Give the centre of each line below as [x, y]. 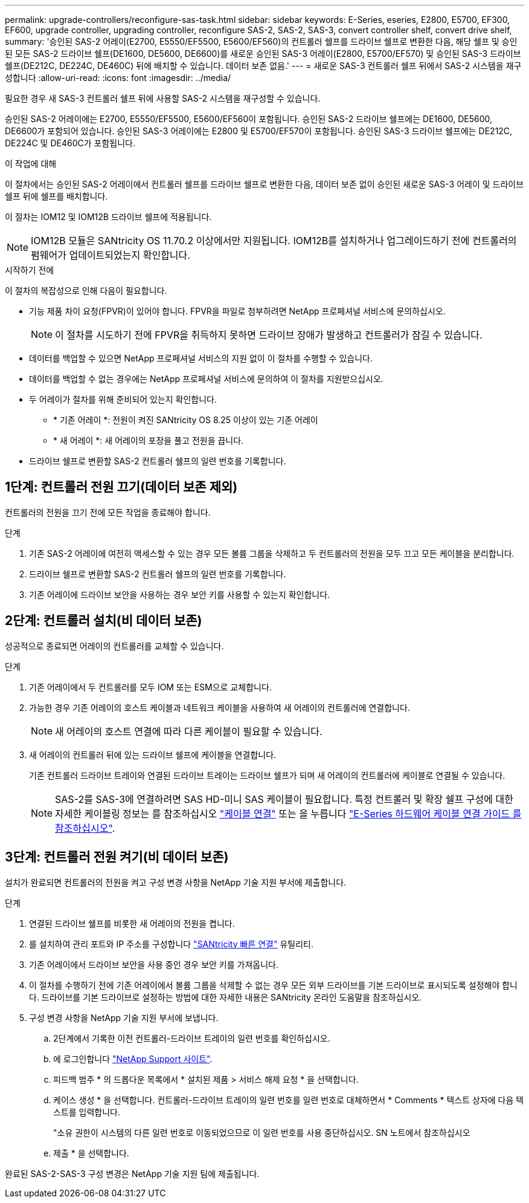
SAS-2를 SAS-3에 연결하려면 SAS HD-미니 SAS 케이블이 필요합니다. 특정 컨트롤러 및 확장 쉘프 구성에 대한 [284, 799]
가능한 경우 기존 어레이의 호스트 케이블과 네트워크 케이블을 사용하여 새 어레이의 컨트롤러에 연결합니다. [220, 707]
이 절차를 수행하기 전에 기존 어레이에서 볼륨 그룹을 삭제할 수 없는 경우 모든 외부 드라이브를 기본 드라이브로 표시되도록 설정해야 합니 [273, 985]
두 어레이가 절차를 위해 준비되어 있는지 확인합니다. [123, 399]
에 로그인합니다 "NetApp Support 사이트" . [133, 1059]
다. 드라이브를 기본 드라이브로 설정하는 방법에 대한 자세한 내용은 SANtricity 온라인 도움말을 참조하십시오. [226, 997]
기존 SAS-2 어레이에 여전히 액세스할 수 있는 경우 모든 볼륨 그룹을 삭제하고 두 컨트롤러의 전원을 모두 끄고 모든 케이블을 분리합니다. [272, 553]
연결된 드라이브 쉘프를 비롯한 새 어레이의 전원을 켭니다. [132, 923]
